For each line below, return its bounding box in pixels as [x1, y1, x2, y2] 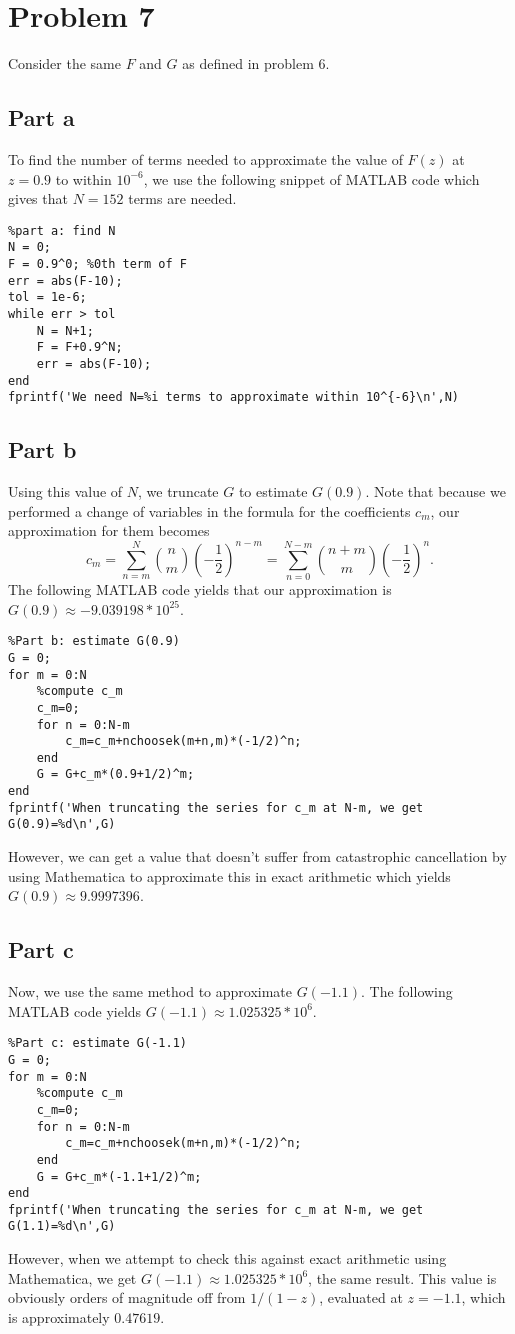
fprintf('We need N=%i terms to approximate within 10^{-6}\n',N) [8, 390, 460, 405]
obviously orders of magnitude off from [8, 1287, 246, 1308]
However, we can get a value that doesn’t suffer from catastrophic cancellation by [8, 846, 507, 867]
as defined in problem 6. [182, 53, 330, 74]
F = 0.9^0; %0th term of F [8, 257, 187, 272]
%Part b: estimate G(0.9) [8, 634, 180, 649]
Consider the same [8, 53, 121, 74]
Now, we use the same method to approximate [8, 981, 293, 1002]
